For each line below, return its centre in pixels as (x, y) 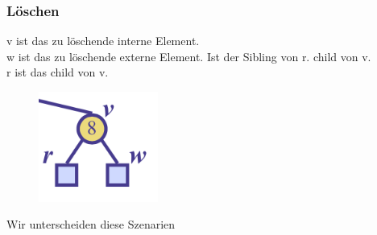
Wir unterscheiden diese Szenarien (91, 224)
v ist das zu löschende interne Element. (103, 41)
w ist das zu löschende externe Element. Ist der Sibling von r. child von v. (189, 56)
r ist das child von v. (58, 72)
